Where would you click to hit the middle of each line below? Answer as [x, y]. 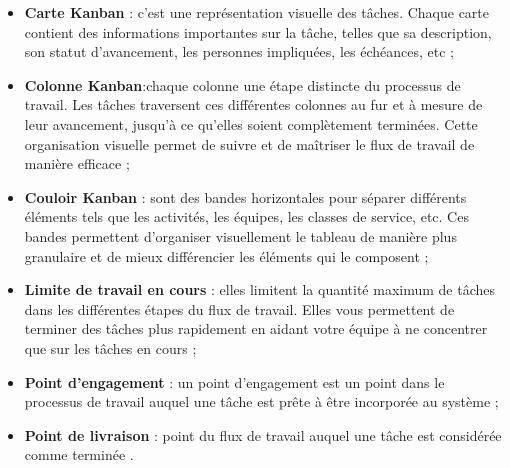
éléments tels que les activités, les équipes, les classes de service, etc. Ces [246, 216]
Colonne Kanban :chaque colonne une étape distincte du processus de [242, 84]
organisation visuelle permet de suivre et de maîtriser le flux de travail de [249, 143]
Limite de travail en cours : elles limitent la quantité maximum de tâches [260, 289]
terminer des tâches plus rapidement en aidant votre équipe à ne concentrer [256, 328]
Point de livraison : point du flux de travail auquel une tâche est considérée [263, 434]
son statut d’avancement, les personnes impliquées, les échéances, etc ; [239, 51]
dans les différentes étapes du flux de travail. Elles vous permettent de [239, 308]
